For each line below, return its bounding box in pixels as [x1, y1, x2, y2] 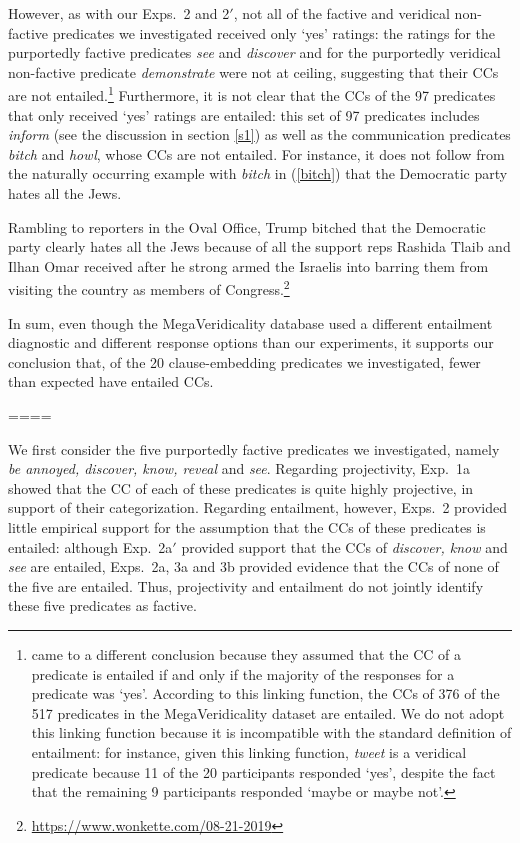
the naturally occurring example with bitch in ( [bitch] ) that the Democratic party [8, 163, 508, 184]
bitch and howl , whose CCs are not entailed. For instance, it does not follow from [8, 143, 505, 164]
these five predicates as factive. [8, 595, 197, 616]
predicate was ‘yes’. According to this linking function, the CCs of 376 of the [31, 683, 500, 704]
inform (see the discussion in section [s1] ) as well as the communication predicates [8, 124, 511, 145]
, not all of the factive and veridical [233, 3, 450, 23]
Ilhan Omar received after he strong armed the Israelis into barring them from [8, 255, 489, 276]
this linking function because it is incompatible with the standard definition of [31, 722, 512, 743]
